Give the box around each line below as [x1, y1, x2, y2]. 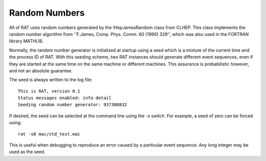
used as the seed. [9, 149, 45, 155]
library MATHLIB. [9, 38, 44, 44]
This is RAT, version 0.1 [18, 88, 81, 94]
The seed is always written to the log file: [9, 77, 93, 83]
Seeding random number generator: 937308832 [18, 102, 128, 107]
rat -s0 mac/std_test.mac [18, 131, 81, 137]
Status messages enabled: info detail [18, 95, 112, 101]
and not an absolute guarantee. [9, 68, 73, 74]
